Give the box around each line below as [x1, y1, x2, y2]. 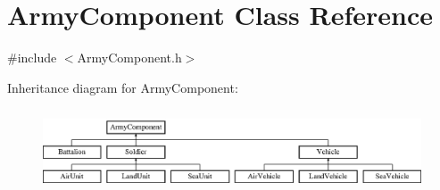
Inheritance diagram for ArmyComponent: [7, 78, 238, 96]
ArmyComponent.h [77, 48, 182, 67]
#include [7, 48, 57, 67]
